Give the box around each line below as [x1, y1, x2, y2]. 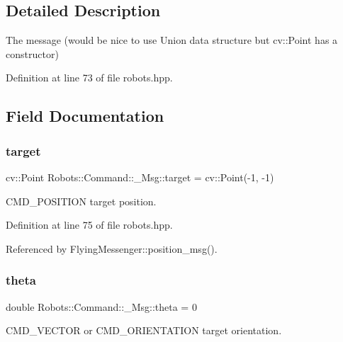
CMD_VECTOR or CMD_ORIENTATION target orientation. [6, 323, 282, 338]
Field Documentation [6, 105, 164, 127]
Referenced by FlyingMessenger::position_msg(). [6, 241, 218, 256]
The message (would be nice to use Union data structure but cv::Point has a [6, 33, 338, 47]
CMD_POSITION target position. [6, 193, 157, 208]
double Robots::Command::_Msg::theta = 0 [6, 299, 197, 314]
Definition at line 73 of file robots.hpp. [6, 70, 173, 85]
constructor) [6, 46, 59, 61]
